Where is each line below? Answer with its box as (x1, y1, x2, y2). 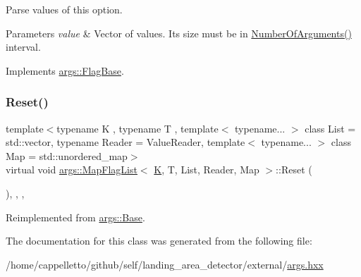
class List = (305, 121, 356, 135)
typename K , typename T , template (56, 121, 219, 135)
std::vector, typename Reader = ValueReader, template (6, 135, 245, 149)
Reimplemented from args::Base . (6, 209, 145, 224)
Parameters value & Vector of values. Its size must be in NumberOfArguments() (6, 25, 352, 40)
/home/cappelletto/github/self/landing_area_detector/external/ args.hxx (6, 257, 324, 271)
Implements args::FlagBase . (6, 63, 124, 78)
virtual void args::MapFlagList (6, 162, 137, 177)
